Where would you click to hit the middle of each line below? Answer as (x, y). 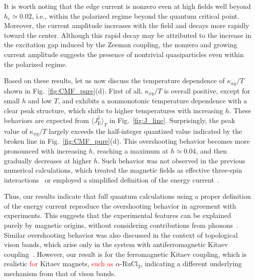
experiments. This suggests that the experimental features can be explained (118, 215)
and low (40, 101)
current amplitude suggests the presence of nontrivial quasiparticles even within (124, 54)
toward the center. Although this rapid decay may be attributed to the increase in (128, 35)
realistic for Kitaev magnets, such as (59, 264)
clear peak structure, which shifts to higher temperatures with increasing (113, 110)
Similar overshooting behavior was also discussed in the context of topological (121, 234)
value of (16, 131)
